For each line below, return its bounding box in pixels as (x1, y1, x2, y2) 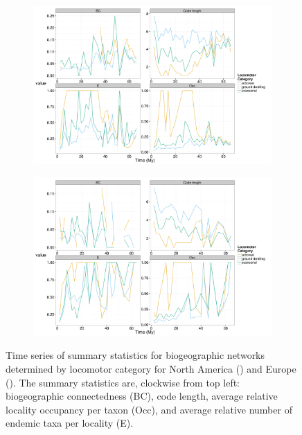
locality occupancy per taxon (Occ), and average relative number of (6, 402, 292, 416)
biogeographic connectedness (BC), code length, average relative (6, 389, 278, 403)
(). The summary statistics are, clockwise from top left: (6, 375, 240, 389)
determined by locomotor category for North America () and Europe (6, 362, 296, 375)
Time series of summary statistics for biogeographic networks (6, 348, 265, 362)
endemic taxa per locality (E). (6, 416, 134, 430)
